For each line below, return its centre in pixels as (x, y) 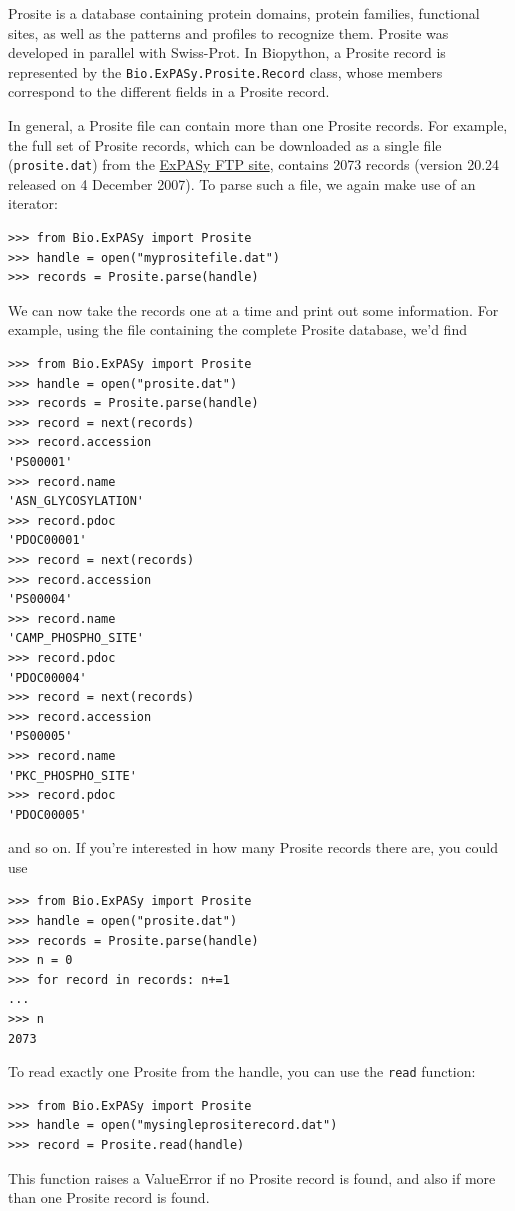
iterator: (33, 203)
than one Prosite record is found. (109, 1197)
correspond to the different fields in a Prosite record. (169, 91)
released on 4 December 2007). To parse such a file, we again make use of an (242, 183)
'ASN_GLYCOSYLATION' (76, 501)
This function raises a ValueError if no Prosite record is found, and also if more (252, 1177)
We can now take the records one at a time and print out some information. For (253, 309)
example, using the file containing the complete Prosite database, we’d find (237, 329)
